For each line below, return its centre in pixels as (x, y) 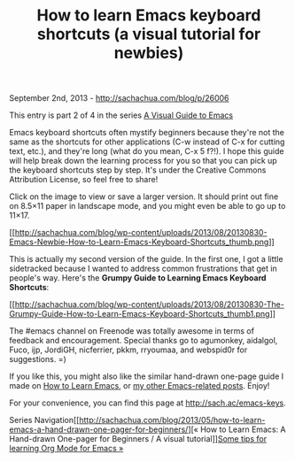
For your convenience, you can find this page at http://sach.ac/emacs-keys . (147, 403)
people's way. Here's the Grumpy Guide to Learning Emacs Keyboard (138, 278)
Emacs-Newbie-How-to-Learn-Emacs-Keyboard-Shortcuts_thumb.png (139, 242)
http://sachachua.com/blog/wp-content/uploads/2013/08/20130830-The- (150, 304)
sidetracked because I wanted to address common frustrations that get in (143, 269)
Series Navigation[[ (44, 420)
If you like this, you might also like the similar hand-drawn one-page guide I (147, 376)
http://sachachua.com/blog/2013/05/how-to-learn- (172, 420)
